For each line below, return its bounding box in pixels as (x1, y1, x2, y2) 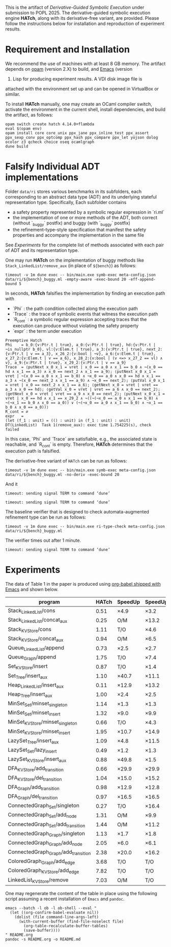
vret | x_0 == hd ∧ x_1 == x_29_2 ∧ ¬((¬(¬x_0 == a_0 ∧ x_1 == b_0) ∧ (5, 396, 158, 401)
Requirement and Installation (5, 44, 130, 55)
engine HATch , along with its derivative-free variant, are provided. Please (5, 15, 159, 21)
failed (5, 427, 19, 432)
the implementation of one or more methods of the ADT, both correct (12, 214, 158, 220)
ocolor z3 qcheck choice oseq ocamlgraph (5, 139, 95, 145)
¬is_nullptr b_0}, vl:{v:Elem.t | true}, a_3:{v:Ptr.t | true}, (5, 347, 145, 352)
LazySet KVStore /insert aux (8, 756, 67, 764)
